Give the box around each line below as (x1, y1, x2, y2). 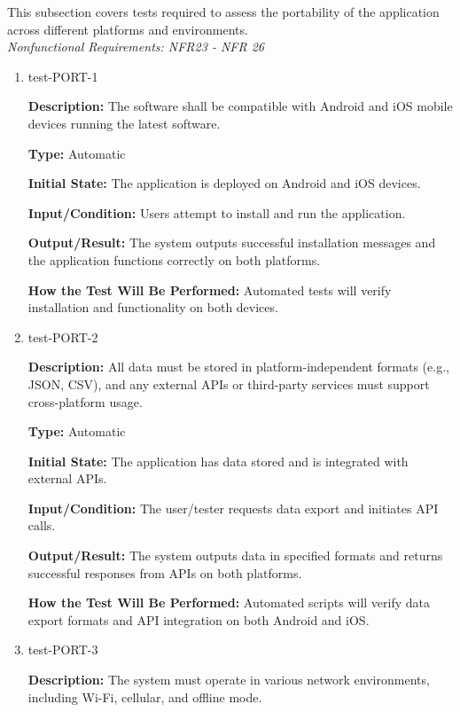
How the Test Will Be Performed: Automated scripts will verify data (27, 593, 431, 612)
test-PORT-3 (27, 640, 98, 659)
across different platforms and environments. (7, 20, 248, 38)
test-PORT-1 (27, 67, 98, 85)
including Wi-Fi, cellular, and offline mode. (27, 687, 262, 706)
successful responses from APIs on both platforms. (27, 563, 302, 582)
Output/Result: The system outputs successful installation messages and (27, 233, 436, 252)
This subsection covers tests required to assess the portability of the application (7, 3, 440, 20)
